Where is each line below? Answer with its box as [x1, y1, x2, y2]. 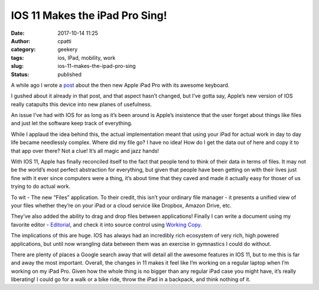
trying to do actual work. [11, 183, 71, 190]
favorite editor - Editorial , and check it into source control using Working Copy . [11, 221, 202, 228]
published [57, 71, 82, 78]
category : [11, 46, 36, 53]
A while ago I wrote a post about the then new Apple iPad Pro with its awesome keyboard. [11, 82, 230, 89]
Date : [11, 30, 25, 37]
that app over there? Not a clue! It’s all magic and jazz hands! [11, 147, 159, 154]
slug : [11, 63, 24, 70]
